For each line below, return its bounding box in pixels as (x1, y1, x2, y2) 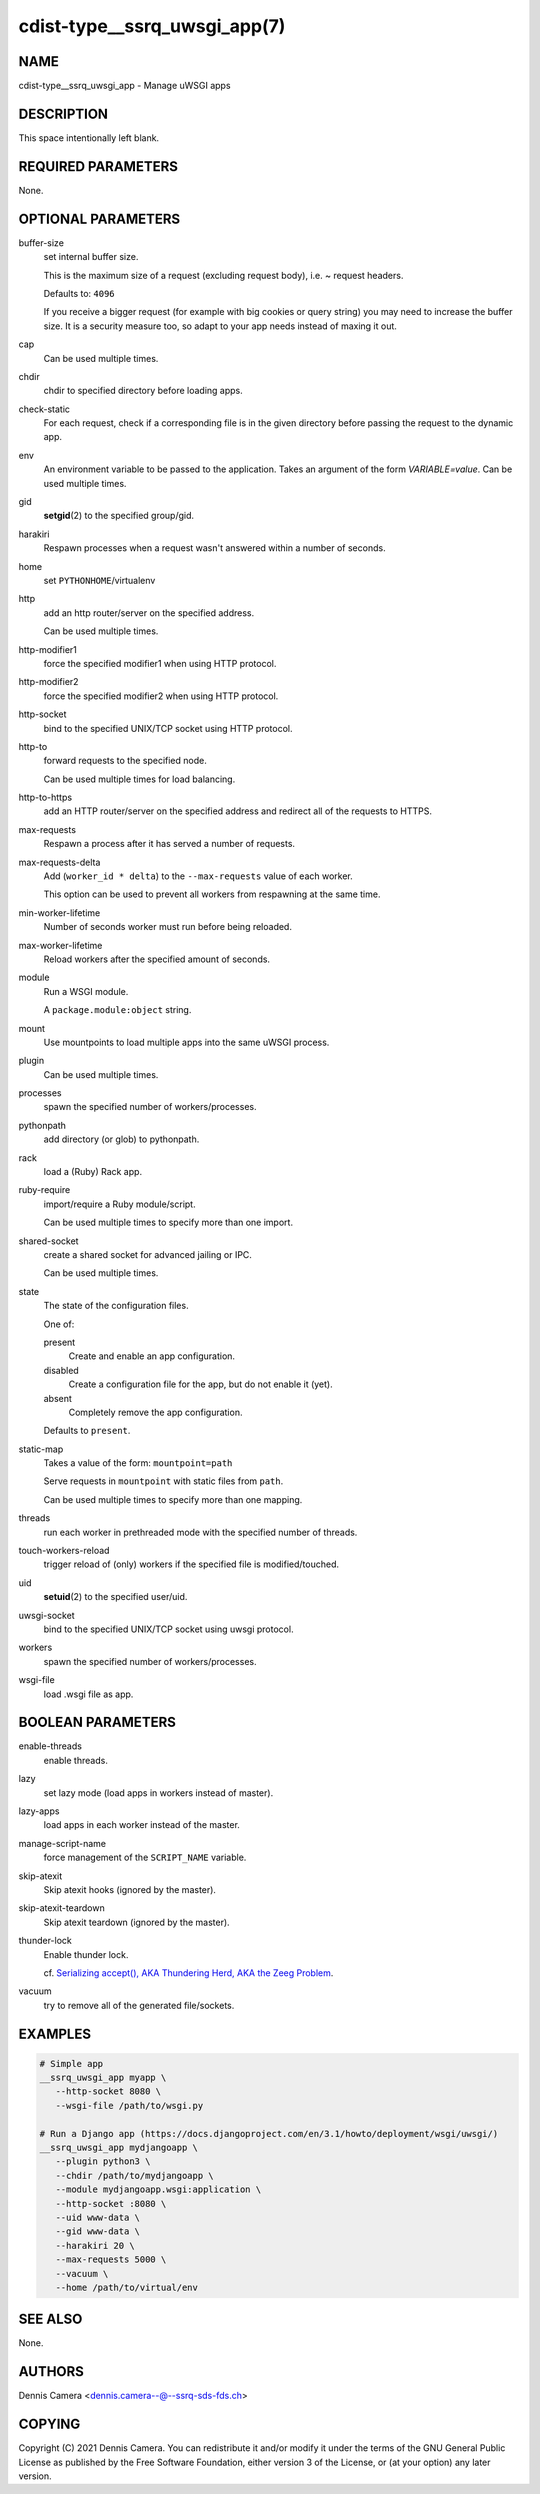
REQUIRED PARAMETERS (18, 158, 179, 175)
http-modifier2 (18, 676, 79, 688)
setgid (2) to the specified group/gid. (43, 510, 195, 522)
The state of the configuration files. (43, 1300, 189, 1312)
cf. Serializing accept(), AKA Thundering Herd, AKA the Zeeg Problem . (43, 1966, 334, 1979)
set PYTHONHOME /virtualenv (43, 574, 156, 586)
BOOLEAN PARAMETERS (18, 1714, 177, 1731)
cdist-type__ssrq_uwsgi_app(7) (18, 15, 286, 37)
